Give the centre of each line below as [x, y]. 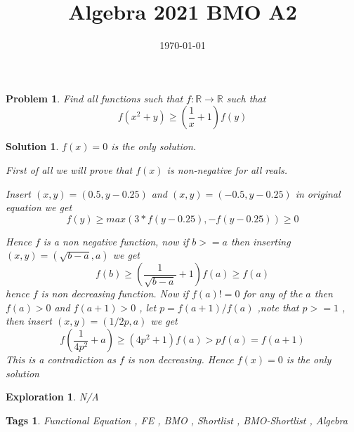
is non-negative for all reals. [227, 169]
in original [318, 193]
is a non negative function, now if [116, 241]
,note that [278, 307]
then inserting [261, 241]
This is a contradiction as [61, 359]
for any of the [273, 293]
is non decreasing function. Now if [115, 293]
